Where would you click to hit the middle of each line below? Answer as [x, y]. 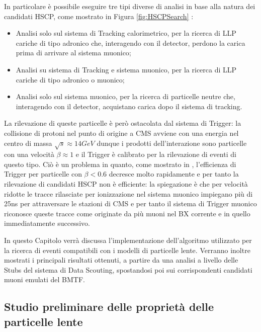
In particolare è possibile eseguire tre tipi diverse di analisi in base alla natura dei [130, 6]
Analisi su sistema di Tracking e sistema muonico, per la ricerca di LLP [126, 69]
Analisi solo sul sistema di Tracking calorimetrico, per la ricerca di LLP [126, 33]
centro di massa [28, 143]
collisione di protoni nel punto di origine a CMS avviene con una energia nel [121, 133]
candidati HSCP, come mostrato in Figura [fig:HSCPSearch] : [99, 16]
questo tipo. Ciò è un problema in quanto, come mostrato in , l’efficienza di [120, 164]
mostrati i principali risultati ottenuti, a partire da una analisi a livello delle [121, 260]
